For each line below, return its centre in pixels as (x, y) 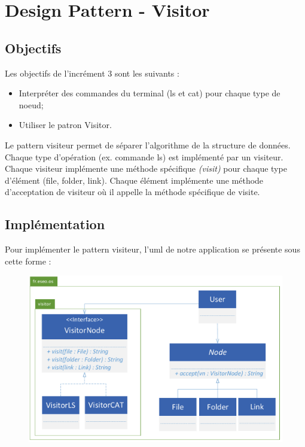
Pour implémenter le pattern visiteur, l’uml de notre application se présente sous (152, 249)
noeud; (31, 104)
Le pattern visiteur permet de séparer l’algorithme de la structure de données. (148, 145)
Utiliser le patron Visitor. (65, 125)
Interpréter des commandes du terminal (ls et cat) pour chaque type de (150, 93)
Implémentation (55, 224)
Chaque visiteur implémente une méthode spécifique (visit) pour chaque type (146, 168)
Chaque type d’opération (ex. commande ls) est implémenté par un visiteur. (144, 156)
